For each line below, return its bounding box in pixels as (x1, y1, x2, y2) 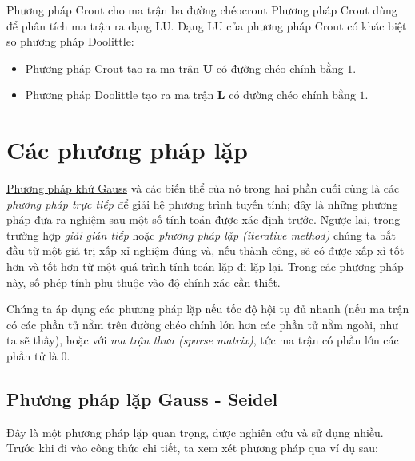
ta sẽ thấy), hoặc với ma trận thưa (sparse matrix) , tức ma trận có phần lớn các (6, 332, 399, 348)
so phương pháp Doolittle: (6, 33, 134, 50)
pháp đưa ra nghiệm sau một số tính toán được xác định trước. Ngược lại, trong (6, 211, 401, 228)
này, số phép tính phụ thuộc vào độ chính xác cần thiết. (6, 273, 281, 290)
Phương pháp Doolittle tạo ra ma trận (25, 86, 214, 103)
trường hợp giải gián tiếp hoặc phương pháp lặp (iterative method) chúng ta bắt (6, 226, 396, 243)
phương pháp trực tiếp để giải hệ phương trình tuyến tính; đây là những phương (6, 195, 398, 212)
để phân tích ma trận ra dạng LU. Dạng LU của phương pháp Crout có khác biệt (6, 17, 407, 34)
